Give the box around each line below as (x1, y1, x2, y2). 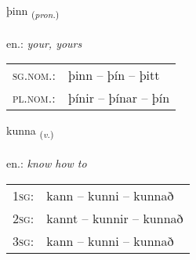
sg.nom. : (13, 66, 56, 85)
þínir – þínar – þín (68, 88, 170, 107)
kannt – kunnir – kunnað (46, 208, 183, 227)
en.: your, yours (6, 34, 82, 51)
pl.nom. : (13, 88, 56, 107)
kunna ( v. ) (6, 122, 54, 141)
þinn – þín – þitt (68, 66, 160, 85)
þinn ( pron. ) (6, 2, 60, 20)
